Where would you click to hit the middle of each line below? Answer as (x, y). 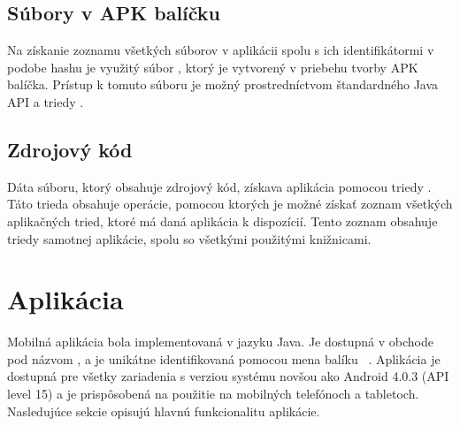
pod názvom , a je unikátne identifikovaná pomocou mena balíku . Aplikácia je (224, 358)
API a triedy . (46, 101)
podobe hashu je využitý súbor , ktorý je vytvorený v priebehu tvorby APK (213, 67)
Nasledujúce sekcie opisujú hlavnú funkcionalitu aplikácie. (164, 411)
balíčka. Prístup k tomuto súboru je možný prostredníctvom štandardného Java (223, 84)
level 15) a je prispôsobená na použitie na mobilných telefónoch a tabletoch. (213, 394)
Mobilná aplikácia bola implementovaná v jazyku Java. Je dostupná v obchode (220, 342)
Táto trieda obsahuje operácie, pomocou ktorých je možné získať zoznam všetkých (230, 204)
